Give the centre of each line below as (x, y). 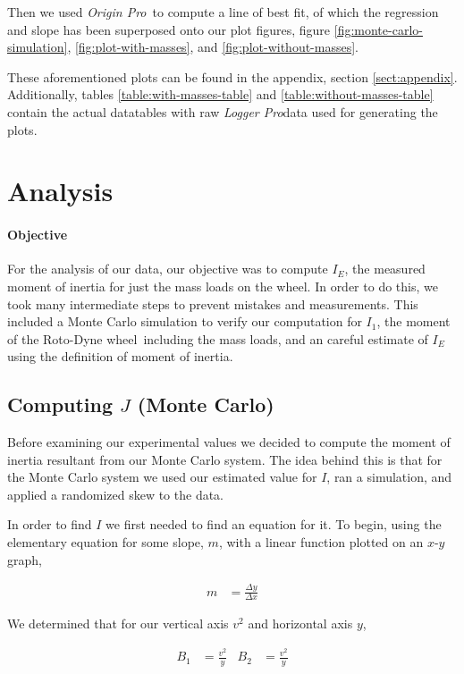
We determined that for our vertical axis (118, 623)
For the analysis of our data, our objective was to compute (168, 269)
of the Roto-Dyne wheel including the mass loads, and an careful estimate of (218, 338)
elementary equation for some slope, (105, 542)
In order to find (50, 524)
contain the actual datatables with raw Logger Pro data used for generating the (223, 111)
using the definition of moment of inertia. (120, 356)
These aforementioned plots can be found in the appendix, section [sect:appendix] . (232, 76)
